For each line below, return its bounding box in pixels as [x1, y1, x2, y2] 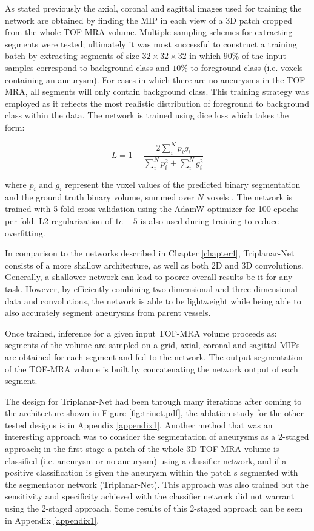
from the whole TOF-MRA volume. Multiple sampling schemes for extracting [5, 26, 293, 38]
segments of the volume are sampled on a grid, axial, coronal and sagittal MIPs [5, 338, 300, 351]
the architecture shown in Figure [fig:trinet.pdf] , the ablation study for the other [5, 406, 304, 419]
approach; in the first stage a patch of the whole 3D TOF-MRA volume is [5, 442, 279, 455]
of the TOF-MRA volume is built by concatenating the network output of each [5, 362, 298, 375]
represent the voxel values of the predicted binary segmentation [65, 178, 301, 190]
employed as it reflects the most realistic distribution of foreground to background [5, 97, 309, 109]
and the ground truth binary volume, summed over [5, 190, 195, 203]
